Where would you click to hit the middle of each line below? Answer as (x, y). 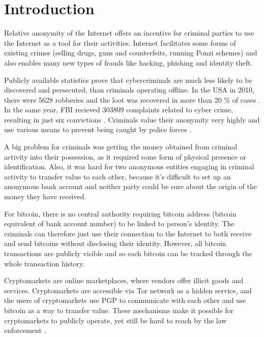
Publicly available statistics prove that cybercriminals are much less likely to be (128, 80)
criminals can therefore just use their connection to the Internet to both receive (128, 233)
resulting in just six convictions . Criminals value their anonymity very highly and (132, 119)
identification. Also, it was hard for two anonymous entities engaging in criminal (129, 166)
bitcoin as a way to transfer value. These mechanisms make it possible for (119, 310)
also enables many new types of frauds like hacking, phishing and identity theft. (128, 62)
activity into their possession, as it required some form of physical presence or (125, 156)
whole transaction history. (45, 263)
